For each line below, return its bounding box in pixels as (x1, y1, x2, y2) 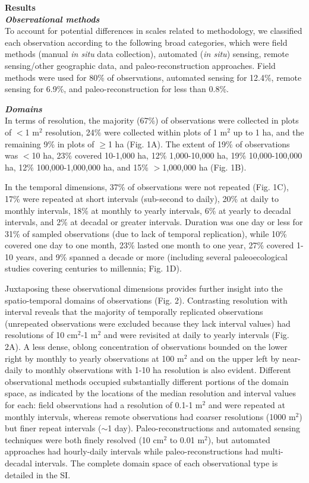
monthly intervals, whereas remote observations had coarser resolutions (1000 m (5, 410, 296, 422)
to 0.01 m (169, 433, 205, 446)
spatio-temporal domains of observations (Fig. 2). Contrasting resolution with (5, 293, 288, 306)
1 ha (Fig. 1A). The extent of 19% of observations (108, 137, 290, 150)
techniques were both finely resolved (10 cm (5, 433, 164, 446)
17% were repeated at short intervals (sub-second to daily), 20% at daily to (5, 192, 279, 204)
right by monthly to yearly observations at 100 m (5, 352, 184, 364)
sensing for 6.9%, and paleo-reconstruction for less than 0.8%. (5, 83, 229, 95)
